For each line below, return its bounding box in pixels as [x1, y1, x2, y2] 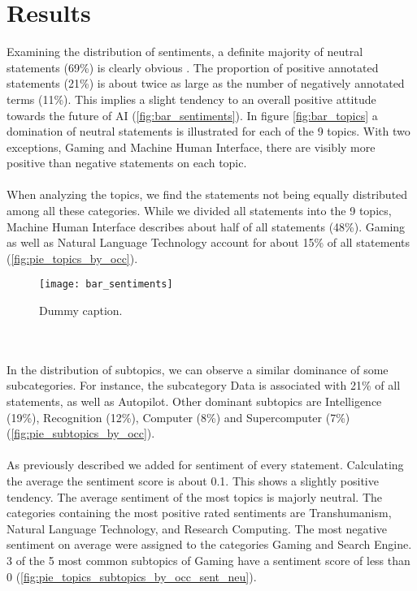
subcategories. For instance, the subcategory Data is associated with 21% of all [7, 377, 401, 394]
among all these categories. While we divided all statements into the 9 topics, [7, 202, 392, 219]
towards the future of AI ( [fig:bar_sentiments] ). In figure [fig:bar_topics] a [7, 106, 378, 123]
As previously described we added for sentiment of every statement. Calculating [7, 456, 404, 473]
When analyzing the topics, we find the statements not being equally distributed [7, 186, 408, 203]
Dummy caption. [39, 302, 123, 319]
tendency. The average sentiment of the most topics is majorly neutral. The [7, 488, 382, 505]
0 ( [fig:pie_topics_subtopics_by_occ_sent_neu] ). [7, 567, 257, 585]
